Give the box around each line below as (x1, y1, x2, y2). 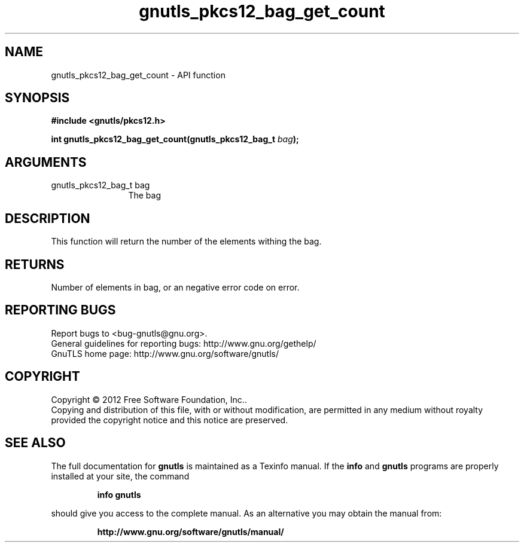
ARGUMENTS (5, 154, 87, 170)
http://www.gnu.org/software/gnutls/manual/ (97, 526, 284, 537)
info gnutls (97, 489, 141, 500)
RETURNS (5, 256, 65, 272)
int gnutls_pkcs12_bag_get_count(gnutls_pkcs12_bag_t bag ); (51, 134, 299, 145)
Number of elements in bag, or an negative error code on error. (51, 282, 300, 292)
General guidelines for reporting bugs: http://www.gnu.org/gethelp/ (51, 338, 316, 349)
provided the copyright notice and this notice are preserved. (51, 414, 288, 425)
